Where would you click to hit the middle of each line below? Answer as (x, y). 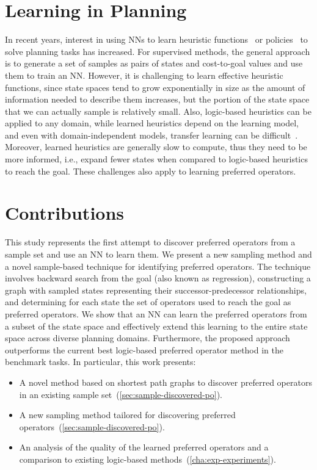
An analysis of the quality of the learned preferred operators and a (144, 447)
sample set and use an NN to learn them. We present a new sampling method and (158, 254)
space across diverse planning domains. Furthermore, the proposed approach (148, 338)
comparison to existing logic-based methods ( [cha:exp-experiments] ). (148, 459)
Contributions (65, 213)
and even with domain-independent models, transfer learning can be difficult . (151, 135)
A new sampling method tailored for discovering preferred (127, 415)
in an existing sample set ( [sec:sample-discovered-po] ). (121, 394)
